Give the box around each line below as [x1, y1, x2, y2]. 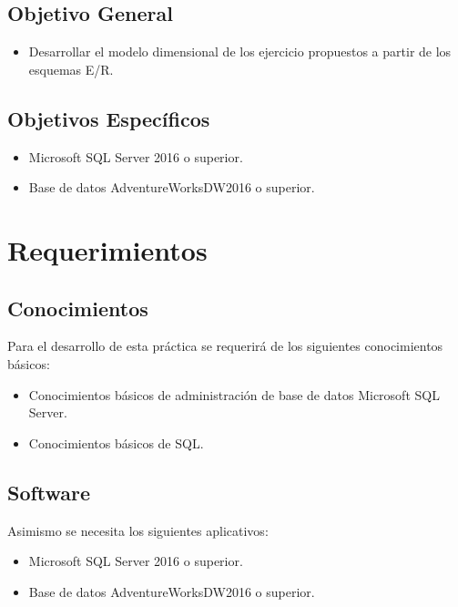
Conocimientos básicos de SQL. [28, 433, 204, 452]
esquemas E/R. [28, 59, 114, 78]
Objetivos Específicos [7, 104, 210, 132]
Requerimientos [7, 231, 208, 268]
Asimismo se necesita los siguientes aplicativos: [7, 520, 269, 540]
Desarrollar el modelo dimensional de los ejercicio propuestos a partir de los [28, 42, 452, 61]
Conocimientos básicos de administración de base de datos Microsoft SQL [28, 385, 440, 404]
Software [7, 478, 91, 506]
